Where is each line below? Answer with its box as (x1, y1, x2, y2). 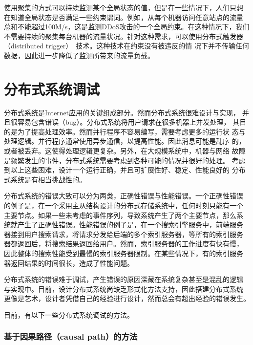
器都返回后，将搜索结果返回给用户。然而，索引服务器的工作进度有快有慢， (4, 238, 243, 249)
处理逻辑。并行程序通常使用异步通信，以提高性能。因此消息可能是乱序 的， (4, 136, 246, 146)
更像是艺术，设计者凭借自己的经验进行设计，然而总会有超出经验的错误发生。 (4, 293, 250, 303)
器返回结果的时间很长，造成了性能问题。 (4, 258, 134, 268)
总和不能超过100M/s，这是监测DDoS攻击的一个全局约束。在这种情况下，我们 (4, 22, 250, 32)
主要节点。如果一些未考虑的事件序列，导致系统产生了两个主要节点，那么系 (4, 210, 243, 220)
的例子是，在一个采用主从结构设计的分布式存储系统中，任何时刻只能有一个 (4, 200, 243, 211)
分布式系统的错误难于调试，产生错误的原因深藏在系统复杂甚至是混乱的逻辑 (4, 274, 243, 284)
